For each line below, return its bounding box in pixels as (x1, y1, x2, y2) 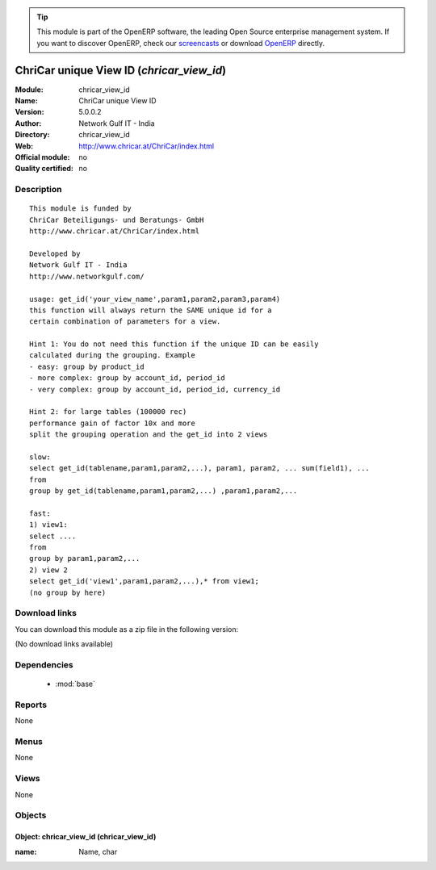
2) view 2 (29, 565, 68, 575)
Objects (15, 809, 47, 821)
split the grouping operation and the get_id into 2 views (29, 430, 268, 439)
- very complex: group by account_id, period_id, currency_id (29, 384, 281, 394)
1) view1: (29, 521, 68, 529)
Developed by (29, 249, 81, 258)
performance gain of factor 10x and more (29, 418, 195, 428)
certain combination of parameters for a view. (29, 317, 221, 326)
